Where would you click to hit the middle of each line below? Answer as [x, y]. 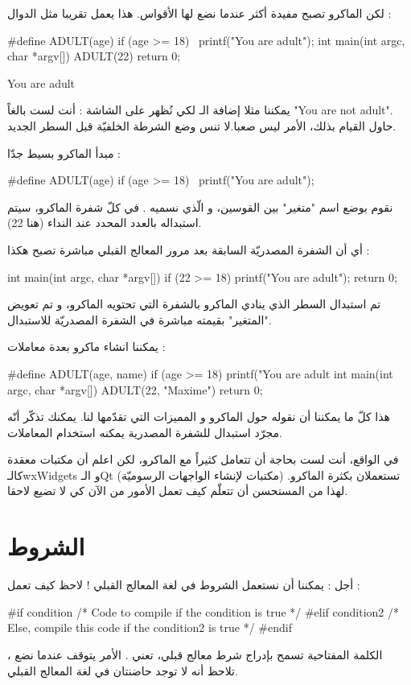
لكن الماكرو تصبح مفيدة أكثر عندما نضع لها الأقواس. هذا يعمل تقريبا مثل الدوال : [199, 13]
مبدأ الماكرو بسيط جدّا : [64, 153]
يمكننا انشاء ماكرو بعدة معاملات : [86, 347]
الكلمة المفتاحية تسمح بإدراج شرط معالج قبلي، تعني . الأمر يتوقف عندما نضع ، [195, 654]
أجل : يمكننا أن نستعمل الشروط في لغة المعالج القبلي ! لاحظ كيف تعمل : [184, 585]
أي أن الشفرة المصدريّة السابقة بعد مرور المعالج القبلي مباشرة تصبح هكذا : [189, 249]
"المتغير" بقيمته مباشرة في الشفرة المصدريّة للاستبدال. [140, 319]
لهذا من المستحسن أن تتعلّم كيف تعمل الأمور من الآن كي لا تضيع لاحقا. [178, 491]
